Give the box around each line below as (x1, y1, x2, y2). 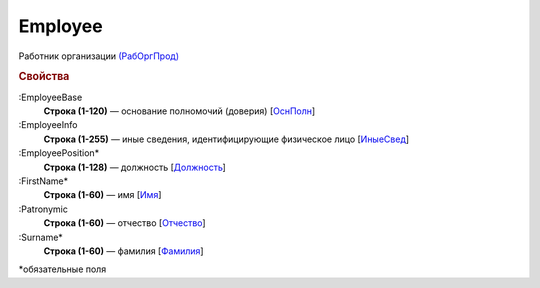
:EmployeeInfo (18, 119, 78, 131)
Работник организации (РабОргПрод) (18, 50, 180, 62)
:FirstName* (18, 175, 69, 187)
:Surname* (18, 231, 64, 243)
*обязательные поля (18, 263, 107, 275)
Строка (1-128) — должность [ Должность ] (43, 161, 227, 173)
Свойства (18, 70, 70, 84)
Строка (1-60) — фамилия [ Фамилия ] (43, 245, 204, 257)
